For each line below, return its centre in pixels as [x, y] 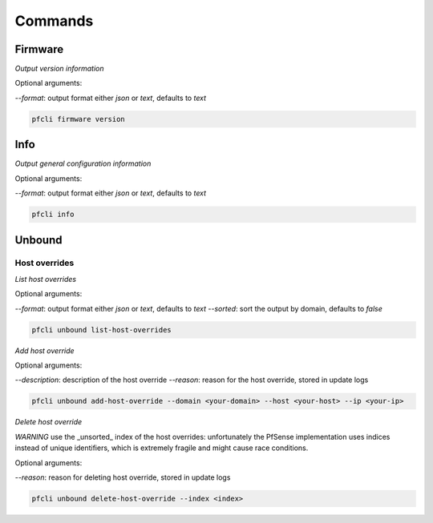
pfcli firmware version [79, 119]
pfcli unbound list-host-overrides [101, 330]
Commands [54, 21]
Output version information [59, 69]
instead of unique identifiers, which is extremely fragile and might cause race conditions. [162, 448]
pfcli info [53, 215]
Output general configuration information [83, 163]
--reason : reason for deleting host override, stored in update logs [123, 477]
